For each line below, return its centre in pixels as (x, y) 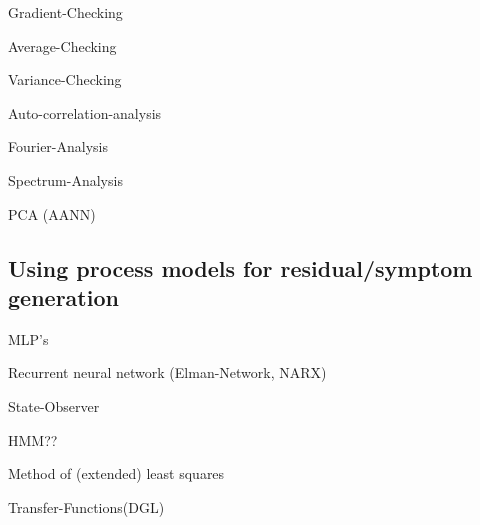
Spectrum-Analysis (65, 179)
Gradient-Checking (65, 12)
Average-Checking (62, 45)
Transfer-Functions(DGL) (86, 506)
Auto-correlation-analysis (85, 112)
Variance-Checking (65, 79)
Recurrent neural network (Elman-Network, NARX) (167, 372)
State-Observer (54, 405)
